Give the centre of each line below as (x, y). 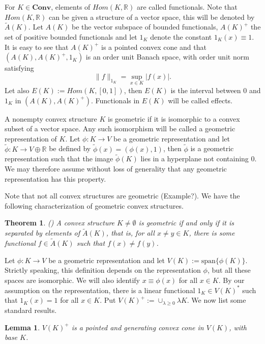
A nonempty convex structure (51, 118)
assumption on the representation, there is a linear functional (100, 290)
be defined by (70, 148)
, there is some (212, 233)
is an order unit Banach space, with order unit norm (167, 57)
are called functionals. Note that (187, 7)
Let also (17, 90)
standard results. (31, 310)
